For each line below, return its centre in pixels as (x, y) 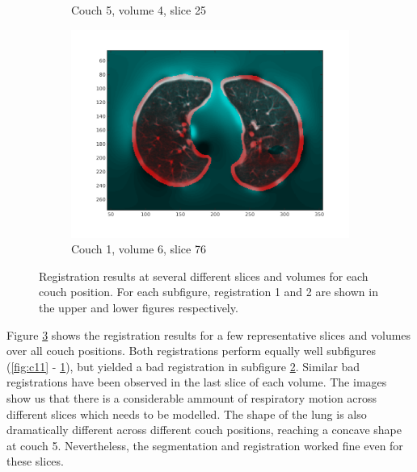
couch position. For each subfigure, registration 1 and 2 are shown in (208, 292)
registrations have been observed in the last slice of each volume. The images (197, 382)
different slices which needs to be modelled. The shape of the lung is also (187, 414)
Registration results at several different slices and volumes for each (204, 276)
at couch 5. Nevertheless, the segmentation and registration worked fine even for (205, 445)
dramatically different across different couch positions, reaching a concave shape (204, 430)
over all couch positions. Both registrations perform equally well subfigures (192, 351)
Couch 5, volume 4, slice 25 (139, 10)
